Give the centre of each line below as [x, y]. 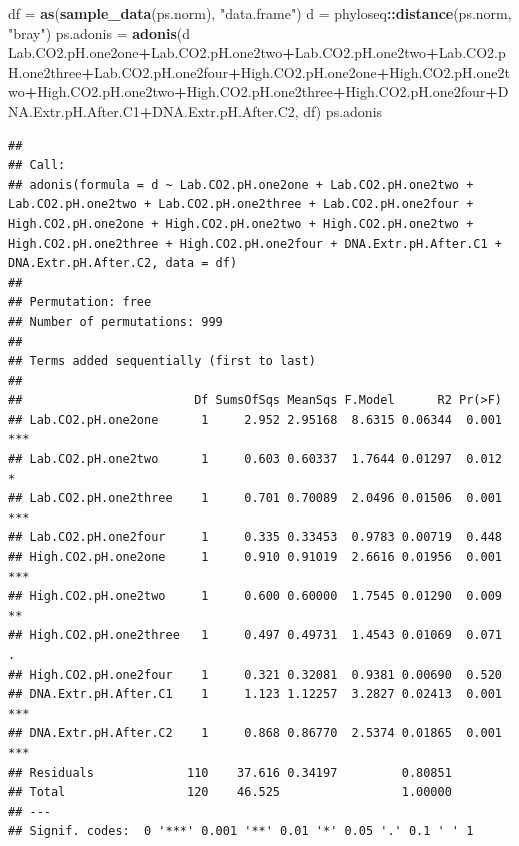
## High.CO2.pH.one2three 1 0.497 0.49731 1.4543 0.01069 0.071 [255, 635]
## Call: [37, 165]
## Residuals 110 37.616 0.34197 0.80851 [230, 772]
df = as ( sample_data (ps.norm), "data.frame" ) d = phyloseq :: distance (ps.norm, [260, 13]
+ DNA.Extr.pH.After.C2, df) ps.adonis [261, 110]
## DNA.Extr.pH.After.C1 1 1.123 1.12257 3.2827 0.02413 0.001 [255, 694]
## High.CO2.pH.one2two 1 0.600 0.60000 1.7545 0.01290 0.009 [255, 596]
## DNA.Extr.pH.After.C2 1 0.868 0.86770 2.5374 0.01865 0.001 [255, 733]
